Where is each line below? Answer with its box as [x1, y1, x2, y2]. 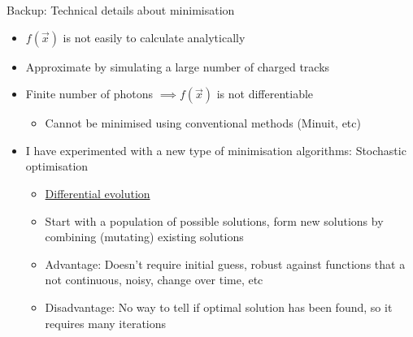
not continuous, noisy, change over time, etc [45, 271, 263, 288]
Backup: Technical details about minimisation [7, 2, 235, 18]
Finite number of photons [25, 85, 154, 102]
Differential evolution [45, 184, 150, 201]
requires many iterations [45, 314, 167, 331]
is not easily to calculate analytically [63, 28, 246, 45]
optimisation [25, 158, 89, 175]
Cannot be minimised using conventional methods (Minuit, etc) [45, 114, 361, 132]
